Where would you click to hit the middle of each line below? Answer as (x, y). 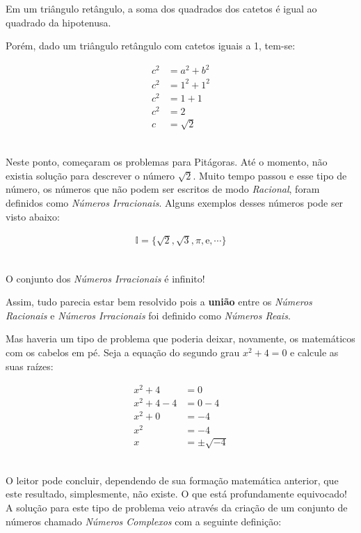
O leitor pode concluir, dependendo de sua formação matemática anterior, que (172, 480)
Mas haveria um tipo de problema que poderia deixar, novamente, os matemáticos (180, 339)
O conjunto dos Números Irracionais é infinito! (105, 278)
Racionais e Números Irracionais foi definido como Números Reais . (148, 315)
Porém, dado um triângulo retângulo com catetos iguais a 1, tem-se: (151, 46)
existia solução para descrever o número (90, 175)
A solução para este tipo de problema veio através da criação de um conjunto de (177, 507)
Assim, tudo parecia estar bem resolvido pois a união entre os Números (159, 302)
